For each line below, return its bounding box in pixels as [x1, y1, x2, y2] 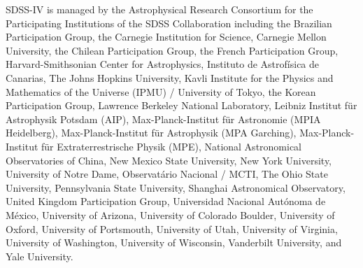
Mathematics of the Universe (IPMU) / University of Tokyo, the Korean [6, 84, 316, 99]
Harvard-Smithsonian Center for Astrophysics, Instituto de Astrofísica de [6, 57, 320, 71]
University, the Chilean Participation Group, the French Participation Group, [6, 43, 339, 57]
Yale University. [6, 248, 73, 263]
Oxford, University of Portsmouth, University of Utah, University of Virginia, [6, 221, 338, 236]
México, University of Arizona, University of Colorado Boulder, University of [6, 207, 335, 222]
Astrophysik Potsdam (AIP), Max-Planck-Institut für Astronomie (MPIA [6, 111, 321, 126]
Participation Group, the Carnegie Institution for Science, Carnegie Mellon [6, 29, 327, 44]
